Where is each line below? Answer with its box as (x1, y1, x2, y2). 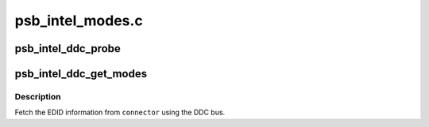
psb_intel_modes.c (14, 12, 143, 29)
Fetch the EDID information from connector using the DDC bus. (14, 107, 226, 118)
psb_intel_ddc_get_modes (14, 67, 147, 80)
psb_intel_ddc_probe (14, 42, 121, 55)
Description (14, 91, 61, 102)
